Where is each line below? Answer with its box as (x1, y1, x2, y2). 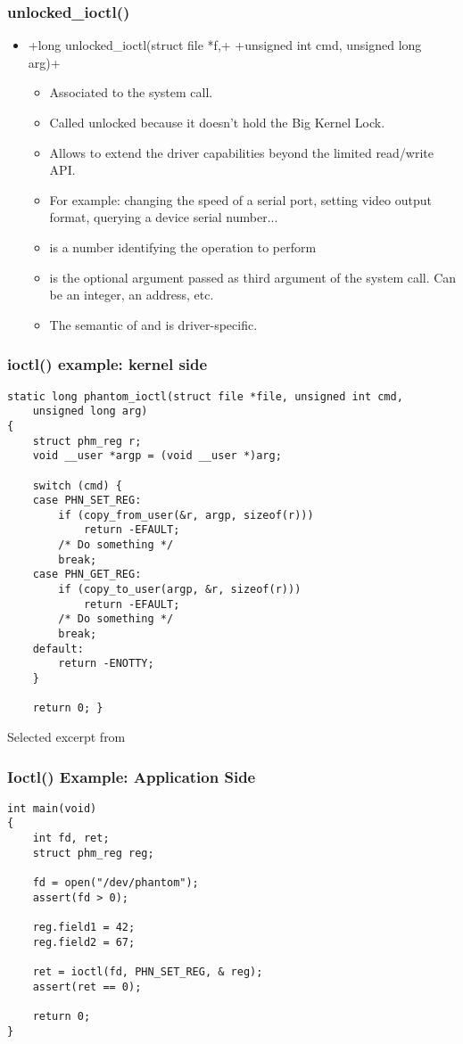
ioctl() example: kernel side (7, 353, 208, 375)
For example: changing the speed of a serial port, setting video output (49, 190, 432, 209)
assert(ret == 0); (32, 980, 142, 993)
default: (32, 642, 84, 655)
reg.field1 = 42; (32, 921, 136, 934)
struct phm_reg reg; (32, 846, 154, 859)
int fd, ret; (32, 832, 110, 845)
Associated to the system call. (49, 83, 213, 102)
